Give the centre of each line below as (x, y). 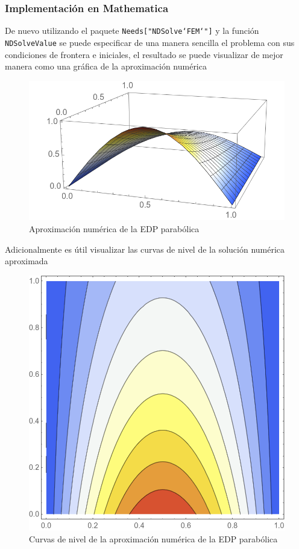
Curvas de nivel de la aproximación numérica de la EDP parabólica (153, 538)
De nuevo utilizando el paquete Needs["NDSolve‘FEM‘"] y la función (132, 31)
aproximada (27, 261)
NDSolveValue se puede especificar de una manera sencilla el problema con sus (150, 42)
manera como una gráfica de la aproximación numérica (106, 66)
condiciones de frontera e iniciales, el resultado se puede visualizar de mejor (144, 54)
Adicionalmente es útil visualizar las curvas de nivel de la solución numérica (145, 249)
